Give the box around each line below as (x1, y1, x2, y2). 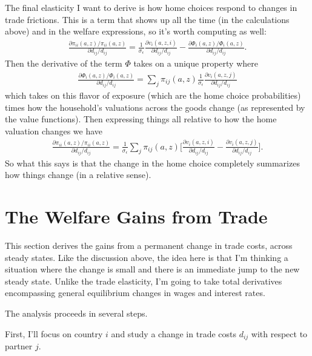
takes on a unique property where (133, 57, 258, 70)
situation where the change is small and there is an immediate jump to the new (5, 263, 300, 275)
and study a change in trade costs (111, 327, 236, 340)
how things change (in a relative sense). (5, 168, 151, 181)
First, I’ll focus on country (5, 327, 103, 340)
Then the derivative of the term (5, 57, 122, 70)
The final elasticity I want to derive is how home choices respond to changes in (5, 1, 297, 13)
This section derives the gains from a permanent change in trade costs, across (5, 239, 293, 251)
